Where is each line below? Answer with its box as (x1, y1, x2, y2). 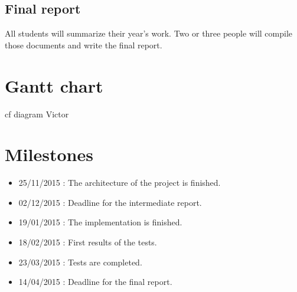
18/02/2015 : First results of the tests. (18, 236, 157, 248)
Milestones (5, 142, 93, 166)
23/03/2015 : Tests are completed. (18, 255, 142, 268)
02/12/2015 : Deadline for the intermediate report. (18, 196, 202, 208)
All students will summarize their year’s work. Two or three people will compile (5, 27, 293, 40)
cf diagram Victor (5, 107, 69, 120)
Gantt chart (5, 73, 103, 97)
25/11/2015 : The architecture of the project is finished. (18, 176, 221, 189)
